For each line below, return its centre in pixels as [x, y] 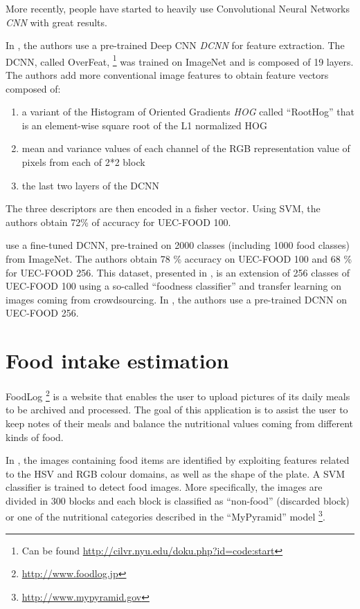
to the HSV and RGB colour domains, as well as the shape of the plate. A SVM [175, 473]
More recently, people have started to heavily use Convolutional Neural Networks [178, 8]
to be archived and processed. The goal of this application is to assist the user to [177, 410]
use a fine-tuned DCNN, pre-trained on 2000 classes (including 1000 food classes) [178, 245]
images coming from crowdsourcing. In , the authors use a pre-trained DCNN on [177, 299]
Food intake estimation [117, 360]
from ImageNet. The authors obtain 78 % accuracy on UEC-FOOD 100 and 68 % [179, 258]
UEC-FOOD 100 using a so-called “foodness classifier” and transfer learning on [174, 286]
